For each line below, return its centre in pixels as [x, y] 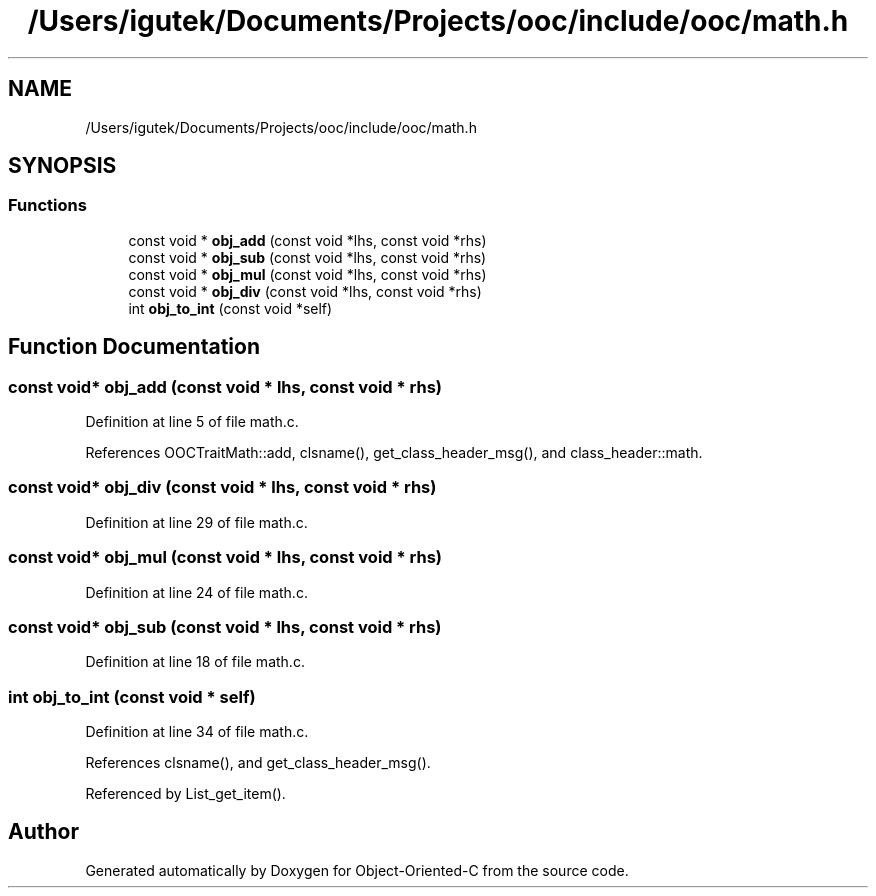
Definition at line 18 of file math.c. [195, 662]
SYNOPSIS [62, 166]
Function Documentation [134, 347]
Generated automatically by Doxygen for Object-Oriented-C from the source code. [357, 870]
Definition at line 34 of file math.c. [197, 732]
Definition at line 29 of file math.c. [196, 522]
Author [43, 832]
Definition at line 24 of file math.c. [196, 592]
